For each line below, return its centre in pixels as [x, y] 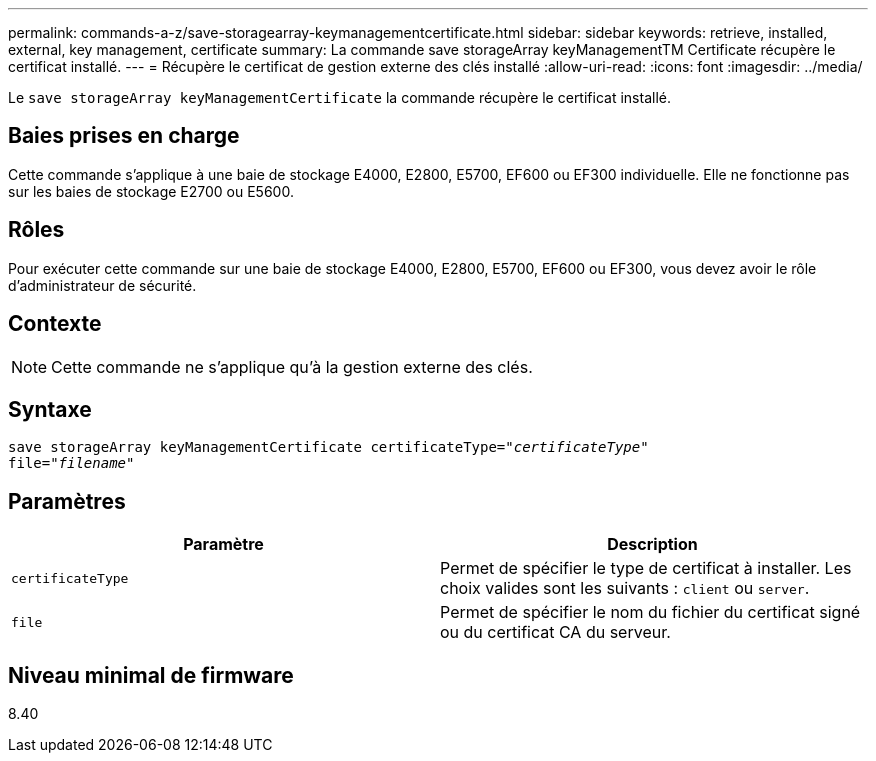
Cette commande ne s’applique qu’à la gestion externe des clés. [292, 366]
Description [652, 544]
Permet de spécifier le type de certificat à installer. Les [646, 568]
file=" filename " [71, 463]
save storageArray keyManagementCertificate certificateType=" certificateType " [328, 447]
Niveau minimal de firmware [151, 675]
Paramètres [67, 501]
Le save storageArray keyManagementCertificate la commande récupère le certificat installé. [339, 97]
